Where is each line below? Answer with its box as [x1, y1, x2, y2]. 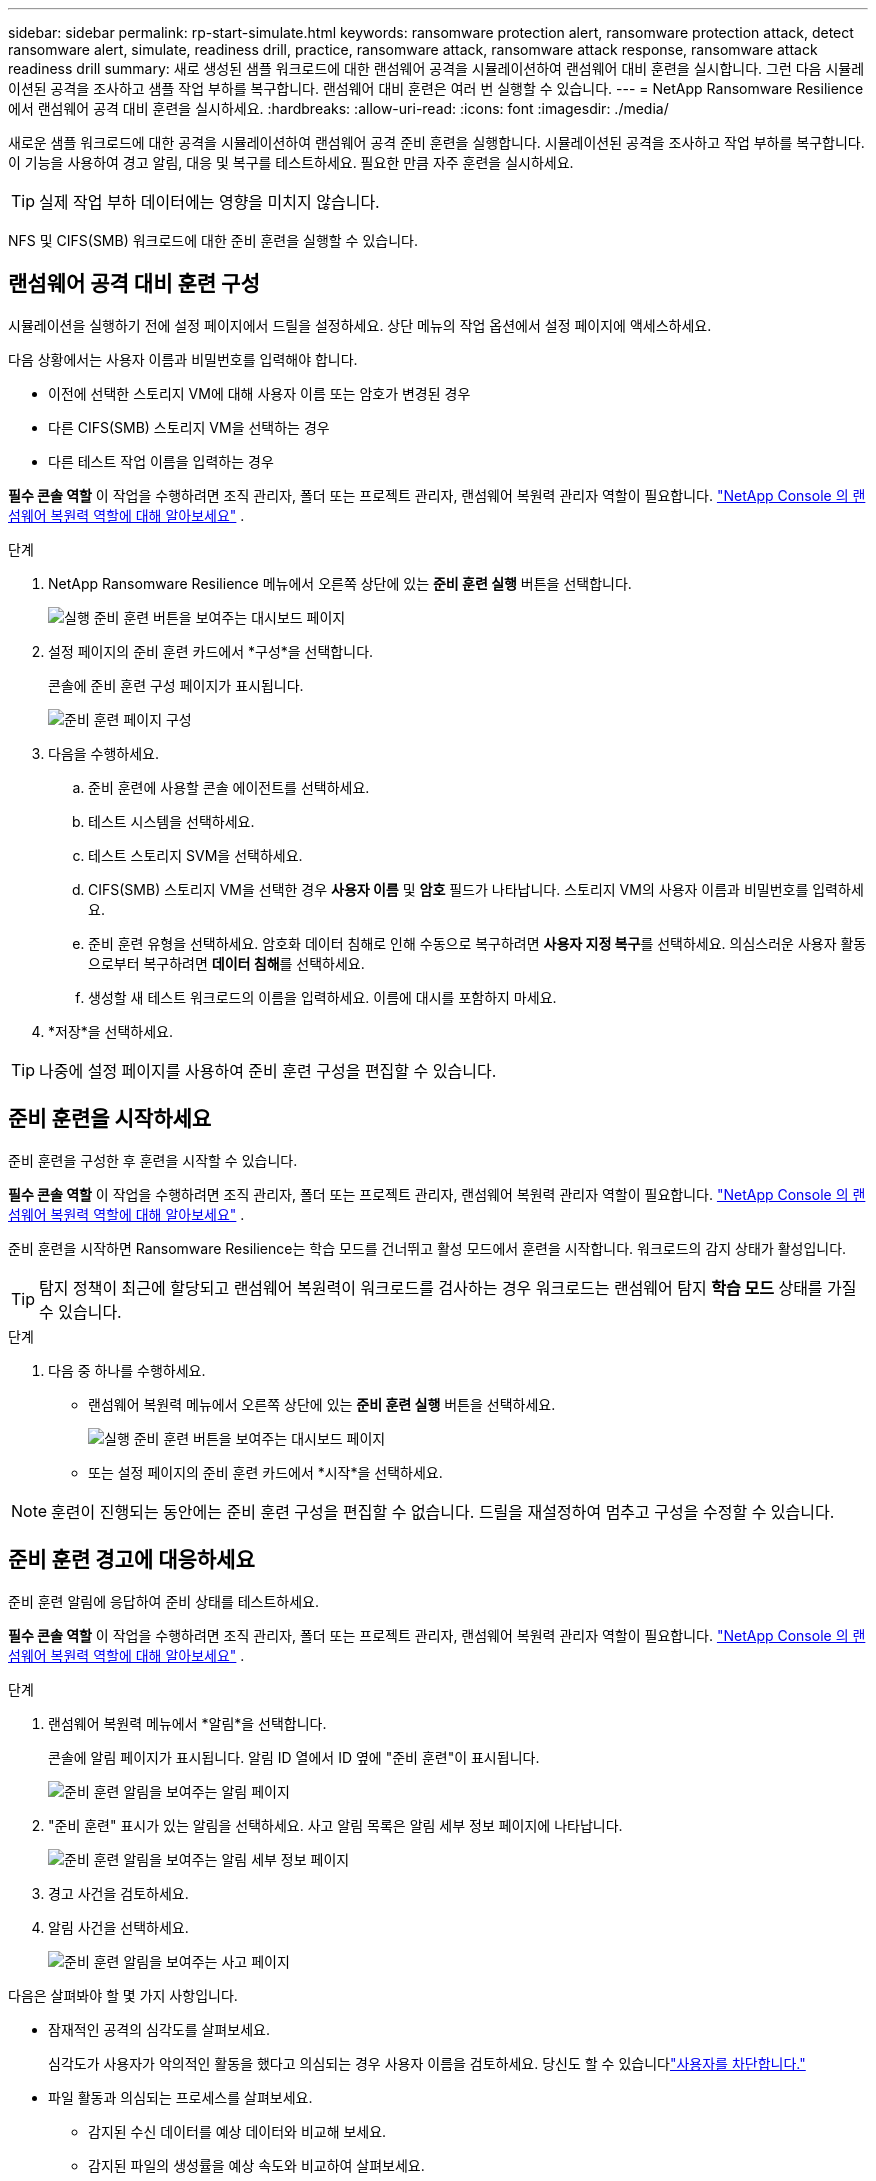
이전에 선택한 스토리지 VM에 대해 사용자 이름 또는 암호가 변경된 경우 [48, 384, 471, 402]
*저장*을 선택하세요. [48, 1022, 174, 1040]
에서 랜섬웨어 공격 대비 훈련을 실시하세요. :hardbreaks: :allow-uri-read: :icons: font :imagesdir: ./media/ [8, 100, 669, 117]
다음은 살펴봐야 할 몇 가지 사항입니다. [8, 1986, 238, 2004]
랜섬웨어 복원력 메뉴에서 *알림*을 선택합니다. [48, 1714, 327, 1732]
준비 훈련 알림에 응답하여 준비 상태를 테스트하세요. [8, 1592, 320, 1610]
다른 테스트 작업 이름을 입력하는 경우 [48, 452, 274, 470]
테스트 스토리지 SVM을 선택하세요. [88, 846, 303, 864]
